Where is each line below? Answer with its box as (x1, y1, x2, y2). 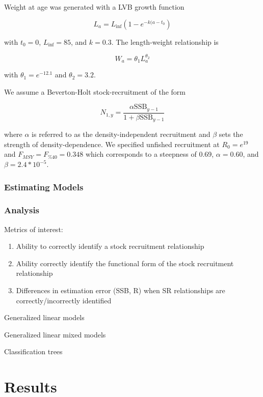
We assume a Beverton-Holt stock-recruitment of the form (4, 86, 186, 97)
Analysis (4, 204, 40, 216)
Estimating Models (4, 180, 84, 193)
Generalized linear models (4, 312, 85, 323)
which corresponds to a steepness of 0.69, (85, 149, 214, 159)
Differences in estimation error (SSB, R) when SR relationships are (16, 285, 225, 296)
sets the (219, 129, 243, 139)
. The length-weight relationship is (111, 36, 219, 47)
